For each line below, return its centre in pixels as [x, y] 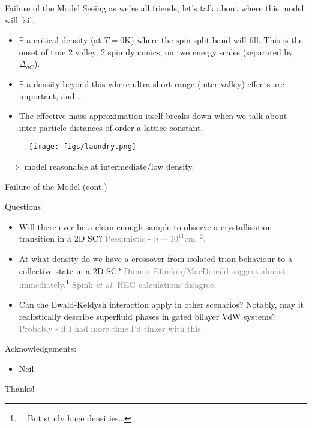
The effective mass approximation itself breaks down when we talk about [153, 116]
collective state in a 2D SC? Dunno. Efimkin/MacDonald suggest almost [152, 270]
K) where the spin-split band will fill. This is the [214, 40]
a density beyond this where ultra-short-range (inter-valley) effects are [155, 83]
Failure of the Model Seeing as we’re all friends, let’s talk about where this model [154, 8]
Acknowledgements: [41, 348]
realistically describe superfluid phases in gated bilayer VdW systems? [147, 316]
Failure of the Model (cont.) [56, 186]
